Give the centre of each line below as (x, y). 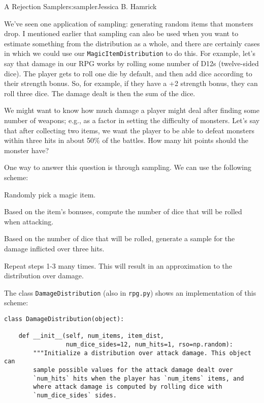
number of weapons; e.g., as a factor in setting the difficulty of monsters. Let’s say (132, 120)
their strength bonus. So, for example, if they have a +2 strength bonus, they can (131, 83)
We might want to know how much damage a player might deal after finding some (132, 110)
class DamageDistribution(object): (64, 319)
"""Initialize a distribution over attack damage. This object (142, 353)
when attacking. (29, 221)
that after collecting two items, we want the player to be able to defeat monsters (129, 130)
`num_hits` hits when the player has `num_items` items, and (139, 378)
